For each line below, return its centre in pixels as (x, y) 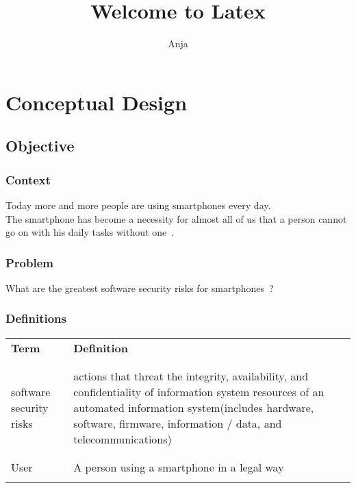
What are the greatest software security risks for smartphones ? (140, 288)
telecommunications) (123, 439)
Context (28, 179)
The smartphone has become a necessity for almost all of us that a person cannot (176, 218)
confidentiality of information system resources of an (199, 391)
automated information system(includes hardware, (194, 407)
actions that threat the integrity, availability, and (191, 376)
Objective (40, 146)
